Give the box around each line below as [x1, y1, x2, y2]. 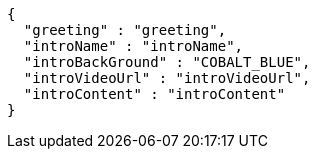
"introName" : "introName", [23, 38, 244, 54]
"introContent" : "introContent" [23, 86, 286, 102]
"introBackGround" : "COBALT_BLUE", [23, 54, 311, 70]
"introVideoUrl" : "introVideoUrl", [23, 70, 311, 86]
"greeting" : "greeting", [23, 22, 227, 38]
